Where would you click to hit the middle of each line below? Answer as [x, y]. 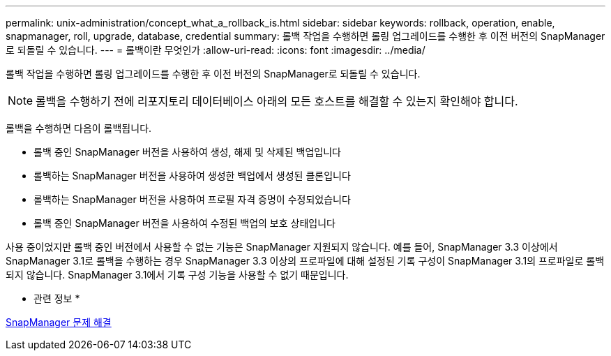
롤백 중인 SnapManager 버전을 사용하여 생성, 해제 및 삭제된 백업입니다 [187, 152]
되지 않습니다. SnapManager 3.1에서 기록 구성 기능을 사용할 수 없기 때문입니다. [177, 275]
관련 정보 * [57, 298]
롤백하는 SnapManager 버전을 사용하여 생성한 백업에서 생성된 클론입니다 [192, 176]
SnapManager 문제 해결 [59, 322]
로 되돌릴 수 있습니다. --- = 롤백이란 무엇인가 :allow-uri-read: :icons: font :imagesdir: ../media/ [216, 50]
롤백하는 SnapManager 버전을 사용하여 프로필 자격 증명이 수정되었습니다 [192, 199]
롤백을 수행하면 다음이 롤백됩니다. [79, 128]
